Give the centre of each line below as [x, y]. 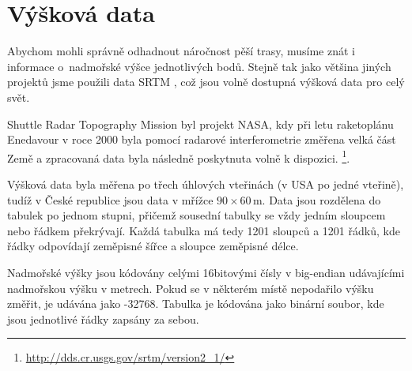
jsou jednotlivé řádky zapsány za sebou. [103, 319]
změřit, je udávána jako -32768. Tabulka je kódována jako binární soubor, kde [196, 304]
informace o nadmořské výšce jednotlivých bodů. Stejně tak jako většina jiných [199, 66]
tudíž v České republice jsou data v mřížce [110, 199]
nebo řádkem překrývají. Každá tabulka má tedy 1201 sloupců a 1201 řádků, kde [204, 230]
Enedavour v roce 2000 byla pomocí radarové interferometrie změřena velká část [202, 139]
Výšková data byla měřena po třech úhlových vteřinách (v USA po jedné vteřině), [206, 184]
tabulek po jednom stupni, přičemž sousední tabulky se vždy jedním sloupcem [197, 215]
